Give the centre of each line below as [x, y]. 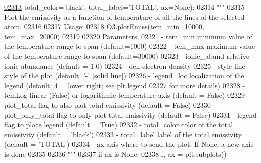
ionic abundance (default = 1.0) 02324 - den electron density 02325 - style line [125, 65]
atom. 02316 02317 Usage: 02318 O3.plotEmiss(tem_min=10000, [104, 26]
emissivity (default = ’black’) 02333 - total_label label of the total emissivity [123, 134]
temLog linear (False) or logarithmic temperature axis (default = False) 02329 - [127, 95]
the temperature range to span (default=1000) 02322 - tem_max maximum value [130, 46]
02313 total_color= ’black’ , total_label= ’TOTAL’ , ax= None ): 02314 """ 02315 [124, 7]
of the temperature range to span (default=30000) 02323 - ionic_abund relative [127, 55]
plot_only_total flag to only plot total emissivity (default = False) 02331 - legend [130, 115]
